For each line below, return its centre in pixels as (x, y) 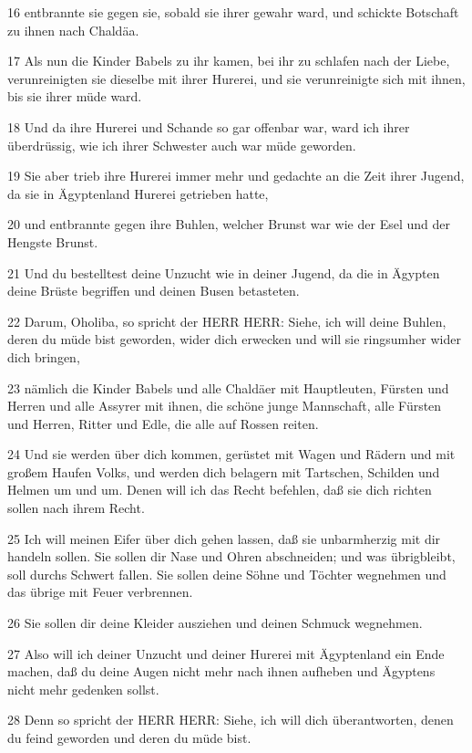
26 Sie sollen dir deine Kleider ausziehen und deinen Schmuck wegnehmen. (215, 623)
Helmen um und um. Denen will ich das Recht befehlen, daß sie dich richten (220, 490)
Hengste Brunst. (53, 241)
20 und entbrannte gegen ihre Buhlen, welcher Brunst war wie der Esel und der (229, 224)
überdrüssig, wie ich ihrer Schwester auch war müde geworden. (182, 145)
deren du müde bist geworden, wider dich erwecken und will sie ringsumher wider (234, 339)
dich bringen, (44, 356)
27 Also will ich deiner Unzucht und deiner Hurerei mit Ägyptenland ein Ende (226, 653)
